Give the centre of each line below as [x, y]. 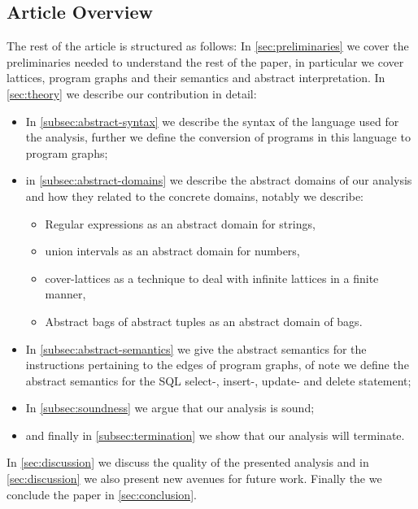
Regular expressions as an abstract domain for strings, [180, 223]
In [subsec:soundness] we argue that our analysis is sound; [170, 408]
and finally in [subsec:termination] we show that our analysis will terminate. [215, 435]
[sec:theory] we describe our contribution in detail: [132, 93]
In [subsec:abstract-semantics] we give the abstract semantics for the [196, 348]
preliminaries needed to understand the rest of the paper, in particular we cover [205, 61]
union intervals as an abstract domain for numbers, [172, 251]
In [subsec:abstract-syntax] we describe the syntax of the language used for [212, 121]
